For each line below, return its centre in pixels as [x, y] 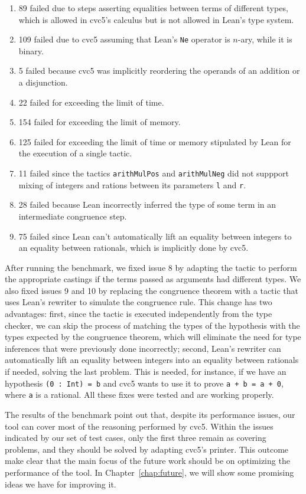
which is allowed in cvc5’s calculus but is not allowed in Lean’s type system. [156, 19]
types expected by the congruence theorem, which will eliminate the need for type [153, 337]
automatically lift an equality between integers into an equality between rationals [152, 360]
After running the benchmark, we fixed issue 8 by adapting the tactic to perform [151, 267]
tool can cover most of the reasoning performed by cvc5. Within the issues [139, 426]
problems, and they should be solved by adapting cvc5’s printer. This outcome [147, 449]
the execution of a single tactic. [75, 153]
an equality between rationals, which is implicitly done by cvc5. [134, 248]
